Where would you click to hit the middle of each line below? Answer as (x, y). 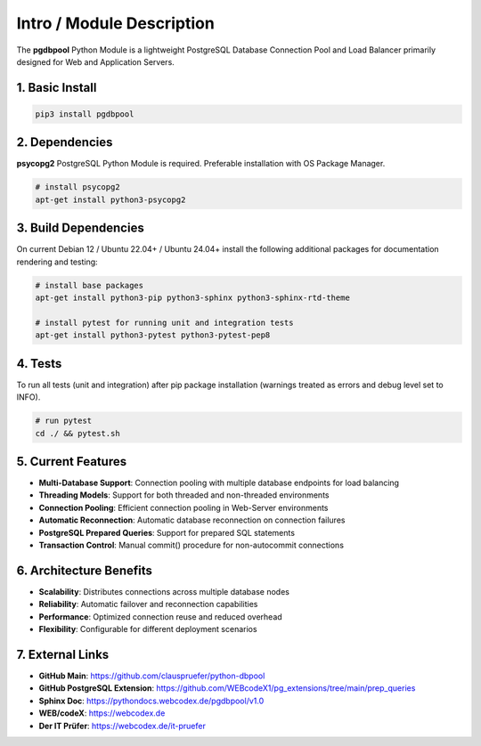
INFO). (29, 397)
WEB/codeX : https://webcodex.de (102, 713)
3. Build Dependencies (80, 228)
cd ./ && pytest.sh (77, 433)
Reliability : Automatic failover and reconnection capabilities (148, 604)
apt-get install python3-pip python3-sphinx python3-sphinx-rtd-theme (193, 298)
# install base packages (90, 285)
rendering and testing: (57, 262)
